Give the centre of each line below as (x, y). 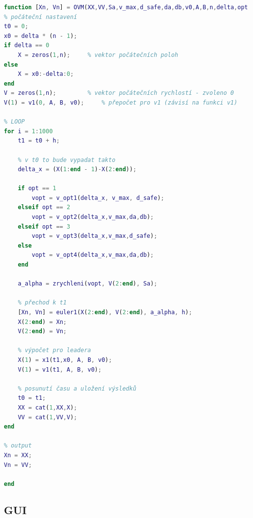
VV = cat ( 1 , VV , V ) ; (47, 417)
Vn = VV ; (18, 465)
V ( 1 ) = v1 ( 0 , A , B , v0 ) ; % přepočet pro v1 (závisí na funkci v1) (121, 102)
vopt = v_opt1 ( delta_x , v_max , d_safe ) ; (98, 198)
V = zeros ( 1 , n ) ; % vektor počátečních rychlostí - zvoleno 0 (119, 93)
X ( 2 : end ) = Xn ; (42, 322)
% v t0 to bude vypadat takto (67, 160)
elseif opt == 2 (44, 207)
